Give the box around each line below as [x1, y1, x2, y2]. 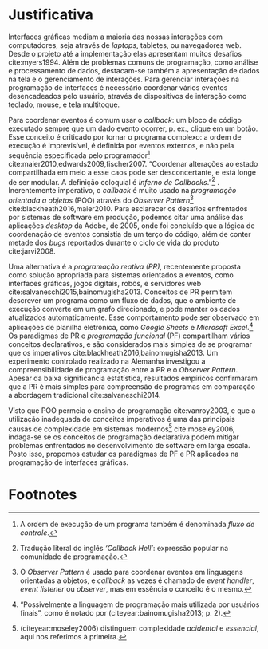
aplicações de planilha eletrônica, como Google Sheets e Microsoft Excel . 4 [8, 321, 254, 332]
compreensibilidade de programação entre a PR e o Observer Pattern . [8, 364, 238, 374]
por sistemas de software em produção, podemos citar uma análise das [8, 212, 244, 222]
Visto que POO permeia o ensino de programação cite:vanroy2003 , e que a [8, 405, 256, 415]
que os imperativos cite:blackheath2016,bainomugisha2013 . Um [8, 348, 219, 357]
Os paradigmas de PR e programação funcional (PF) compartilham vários [8, 331, 250, 340]
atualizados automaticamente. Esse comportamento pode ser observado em [8, 313, 260, 322]
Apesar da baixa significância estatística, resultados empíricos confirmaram [8, 373, 258, 383]
